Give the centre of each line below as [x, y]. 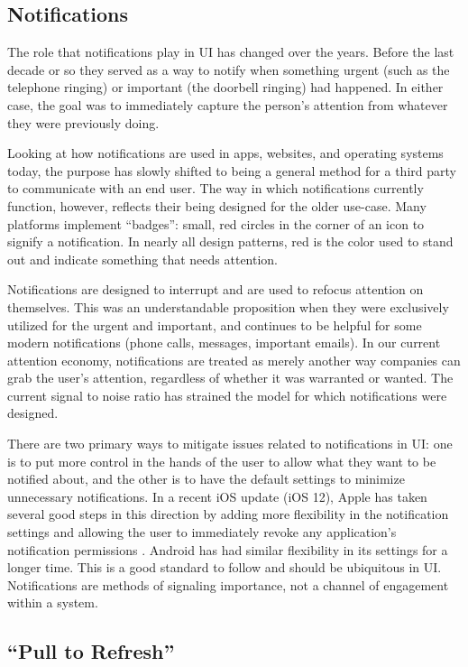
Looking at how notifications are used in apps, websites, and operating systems [225, 153]
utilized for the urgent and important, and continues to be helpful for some [215, 324]
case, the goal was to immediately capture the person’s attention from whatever [228, 104]
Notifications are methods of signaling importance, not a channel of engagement [228, 584]
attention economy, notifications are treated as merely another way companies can [234, 360]
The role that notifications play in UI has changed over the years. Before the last [231, 52]
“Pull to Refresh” [91, 651]
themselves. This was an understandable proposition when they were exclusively [228, 306]
